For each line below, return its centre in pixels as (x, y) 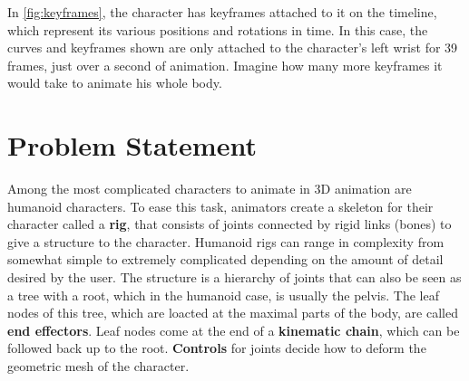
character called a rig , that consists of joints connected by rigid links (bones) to (230, 224)
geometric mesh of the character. (98, 366)
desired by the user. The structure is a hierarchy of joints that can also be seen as (234, 277)
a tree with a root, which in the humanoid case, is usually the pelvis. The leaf (223, 295)
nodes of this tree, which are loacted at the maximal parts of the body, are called (233, 313)
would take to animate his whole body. (115, 83)
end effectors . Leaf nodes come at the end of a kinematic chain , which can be (234, 330)
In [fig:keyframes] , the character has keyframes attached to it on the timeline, (222, 12)
